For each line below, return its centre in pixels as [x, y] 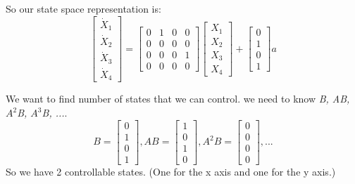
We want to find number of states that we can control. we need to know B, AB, [178, 99]
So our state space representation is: [83, 8]
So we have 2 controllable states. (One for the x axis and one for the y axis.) [171, 171]
